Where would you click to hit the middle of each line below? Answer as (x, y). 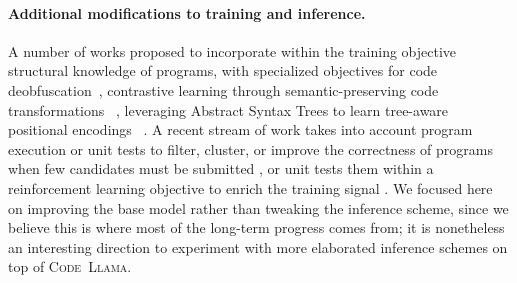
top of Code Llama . (70, 266)
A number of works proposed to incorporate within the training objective (232, 50)
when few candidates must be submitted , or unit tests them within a (221, 168)
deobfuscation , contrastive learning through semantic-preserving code (223, 89)
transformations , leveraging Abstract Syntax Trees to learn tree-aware (228, 109)
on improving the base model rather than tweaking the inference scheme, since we (258, 207)
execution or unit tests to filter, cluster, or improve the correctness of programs (250, 148)
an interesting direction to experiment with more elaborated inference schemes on (258, 246)
